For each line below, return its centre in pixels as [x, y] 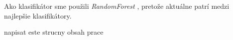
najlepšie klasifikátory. [38, 15]
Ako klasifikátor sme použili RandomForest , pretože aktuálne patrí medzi [117, 6]
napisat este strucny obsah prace [54, 32]
